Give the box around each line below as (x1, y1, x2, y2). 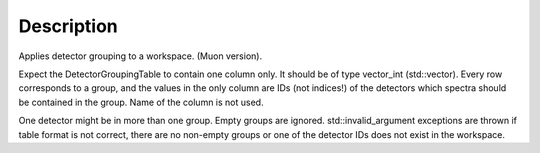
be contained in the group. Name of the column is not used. (18, 96, 264, 108)
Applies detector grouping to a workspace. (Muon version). (18, 50, 263, 62)
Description (18, 15, 119, 37)
